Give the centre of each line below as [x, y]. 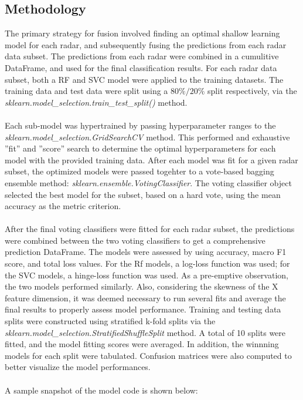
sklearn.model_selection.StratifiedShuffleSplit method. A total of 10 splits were [145, 332]
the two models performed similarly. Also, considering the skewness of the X [142, 286]
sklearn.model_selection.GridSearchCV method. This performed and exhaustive [147, 137]
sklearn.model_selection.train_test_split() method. [96, 102]
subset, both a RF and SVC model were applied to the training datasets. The [144, 79]
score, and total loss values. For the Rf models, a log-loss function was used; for [147, 263]
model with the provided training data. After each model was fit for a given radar [151, 159]
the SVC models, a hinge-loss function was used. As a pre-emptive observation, [147, 275]
